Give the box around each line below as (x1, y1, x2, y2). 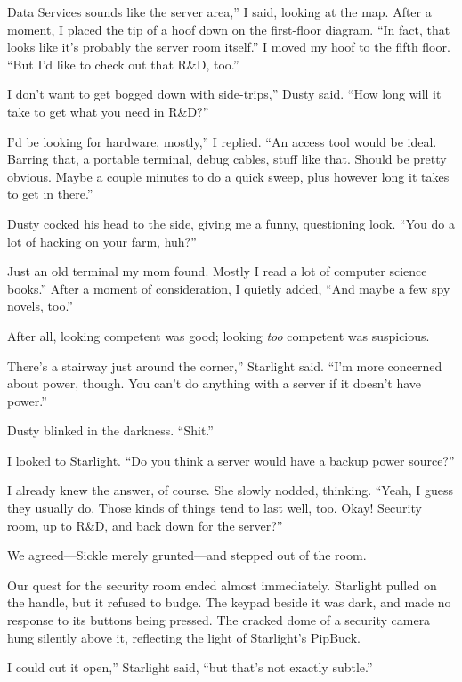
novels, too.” (7, 296, 73, 315)
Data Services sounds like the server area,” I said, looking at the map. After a (7, 3, 432, 20)
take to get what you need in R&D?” (7, 101, 209, 120)
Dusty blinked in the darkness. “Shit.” (7, 421, 214, 440)
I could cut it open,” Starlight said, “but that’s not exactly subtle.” (7, 658, 373, 677)
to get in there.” (7, 184, 93, 203)
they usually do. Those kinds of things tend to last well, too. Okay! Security (7, 499, 422, 517)
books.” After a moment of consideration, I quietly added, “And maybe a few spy (7, 279, 450, 297)
